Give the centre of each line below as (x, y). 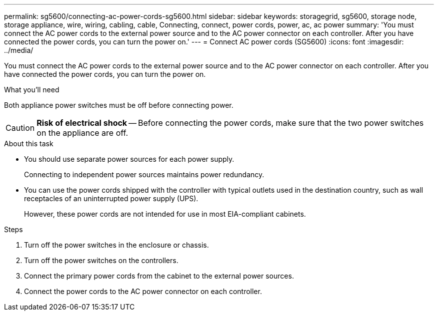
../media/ (19, 50)
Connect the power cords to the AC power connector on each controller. (143, 291)
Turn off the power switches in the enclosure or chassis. (116, 245)
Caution (20, 128)
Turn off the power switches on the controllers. (101, 260)
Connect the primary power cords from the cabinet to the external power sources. (159, 276)
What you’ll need (32, 90)
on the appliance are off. (82, 133)
